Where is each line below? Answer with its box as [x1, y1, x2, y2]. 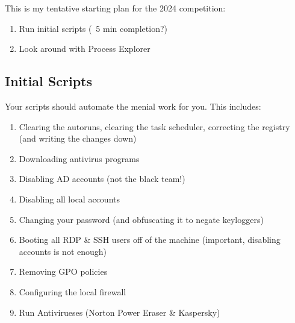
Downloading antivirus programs [19, 152, 140, 165]
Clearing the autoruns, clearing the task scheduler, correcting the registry [19, 120, 290, 133]
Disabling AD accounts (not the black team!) [19, 172, 185, 185]
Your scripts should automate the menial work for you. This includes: [5, 99, 261, 112]
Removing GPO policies [19, 265, 108, 278]
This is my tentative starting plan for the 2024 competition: [5, 2, 226, 14]
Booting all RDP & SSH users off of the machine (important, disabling [19, 233, 281, 246]
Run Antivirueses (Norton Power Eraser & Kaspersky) [19, 306, 220, 318]
